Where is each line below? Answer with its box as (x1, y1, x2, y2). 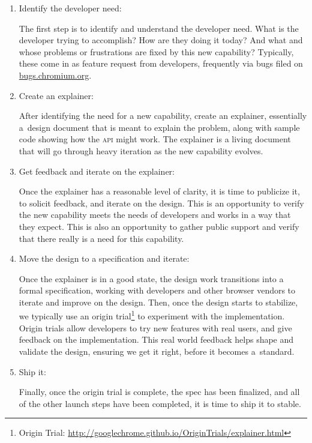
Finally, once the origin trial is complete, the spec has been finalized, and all (19, 385, 300, 398)
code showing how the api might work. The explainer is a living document (19, 133, 291, 145)
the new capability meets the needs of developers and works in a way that (19, 208, 291, 221)
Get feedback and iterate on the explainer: (19, 164, 175, 177)
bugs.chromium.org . (19, 68, 92, 81)
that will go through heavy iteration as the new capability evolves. (19, 144, 263, 157)
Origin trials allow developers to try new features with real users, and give (19, 321, 292, 334)
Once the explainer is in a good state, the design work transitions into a (19, 272, 284, 285)
